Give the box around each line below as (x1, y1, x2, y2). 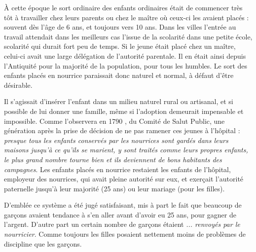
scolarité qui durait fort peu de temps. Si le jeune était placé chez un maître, (4, 41, 236, 51)
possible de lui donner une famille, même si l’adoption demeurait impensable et (4, 106, 244, 116)
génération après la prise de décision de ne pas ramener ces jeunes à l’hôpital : (4, 125, 240, 136)
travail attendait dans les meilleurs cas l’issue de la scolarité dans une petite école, (4, 31, 253, 41)
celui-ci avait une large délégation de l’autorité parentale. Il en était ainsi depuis (4, 50, 246, 61)
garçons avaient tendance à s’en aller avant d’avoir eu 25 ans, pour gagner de (4, 209, 236, 219)
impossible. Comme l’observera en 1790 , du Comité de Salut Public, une (4, 115, 225, 126)
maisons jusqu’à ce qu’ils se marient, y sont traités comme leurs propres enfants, (4, 144, 248, 155)
